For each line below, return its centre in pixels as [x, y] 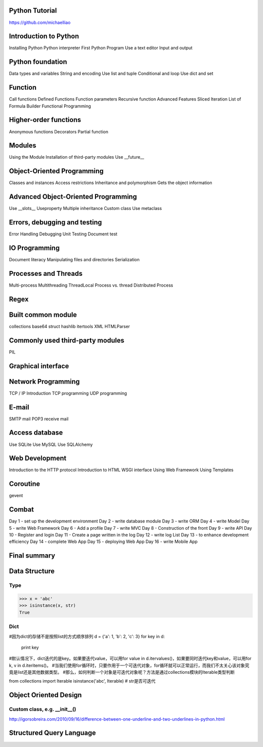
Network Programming [44, 382]
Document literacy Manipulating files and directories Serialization [74, 260]
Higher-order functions [45, 120]
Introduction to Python [44, 36]
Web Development [38, 458]
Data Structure [32, 571]
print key [30, 647]
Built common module [43, 315]
